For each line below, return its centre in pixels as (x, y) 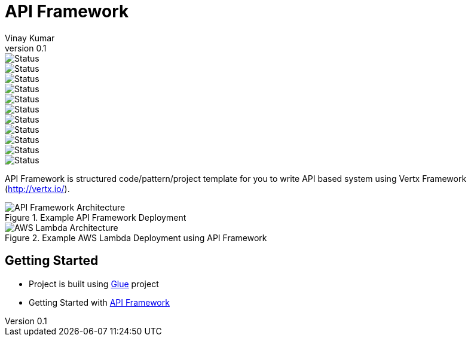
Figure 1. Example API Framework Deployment (96, 217)
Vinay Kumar (30, 38)
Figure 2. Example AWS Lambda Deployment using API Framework (136, 238)
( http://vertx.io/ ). (37, 188)
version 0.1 (26, 48)
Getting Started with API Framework (99, 302)
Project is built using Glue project (94, 284)
